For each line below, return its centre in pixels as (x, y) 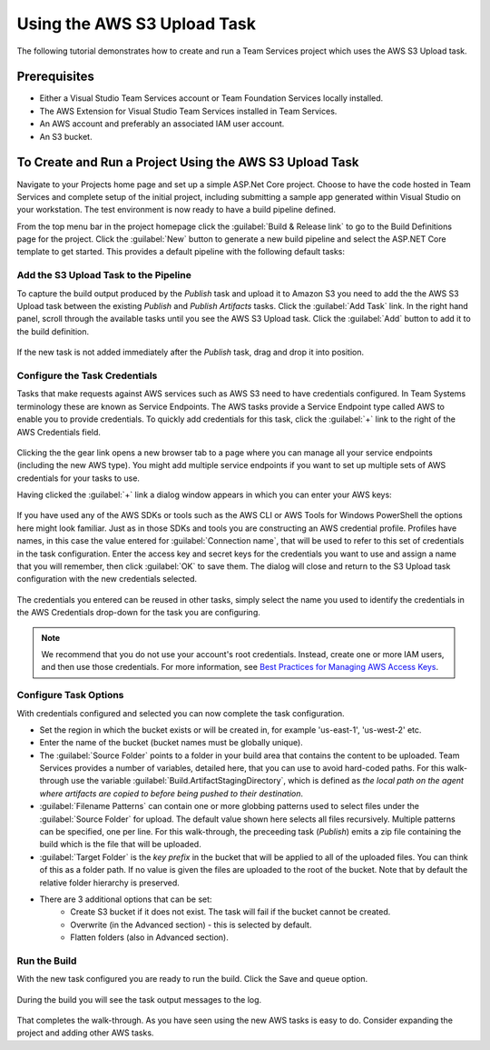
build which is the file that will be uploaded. (120, 845)
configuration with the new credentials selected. (107, 579)
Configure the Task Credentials (87, 375)
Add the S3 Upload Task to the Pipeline (104, 275)
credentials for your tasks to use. (78, 478)
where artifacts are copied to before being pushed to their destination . (171, 793)
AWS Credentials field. (59, 432)
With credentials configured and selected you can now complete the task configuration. (181, 713)
